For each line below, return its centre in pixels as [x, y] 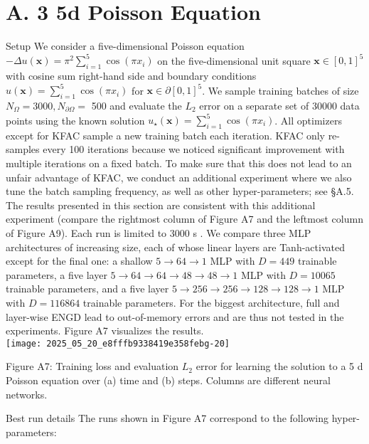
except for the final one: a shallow [79, 261]
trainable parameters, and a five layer [87, 289]
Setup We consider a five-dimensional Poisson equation [125, 46]
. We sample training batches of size [280, 90]
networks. [27, 394]
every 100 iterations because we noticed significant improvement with [194, 149]
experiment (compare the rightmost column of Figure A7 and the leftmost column [184, 219]
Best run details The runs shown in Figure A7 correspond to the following [167, 418]
